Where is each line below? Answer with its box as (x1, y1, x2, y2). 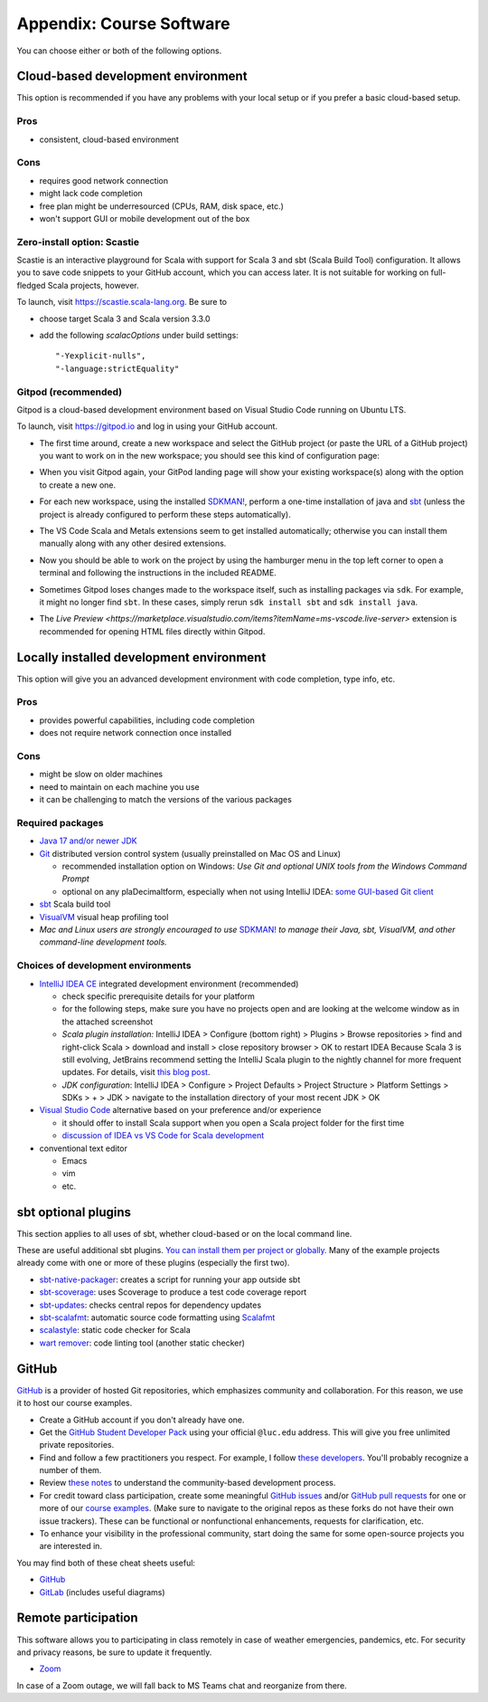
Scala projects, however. (47, 280, 139, 290)
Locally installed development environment (16, 650, 267, 665)
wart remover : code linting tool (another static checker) (39, 1337, 246, 1348)
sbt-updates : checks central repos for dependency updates (39, 1299, 262, 1310)
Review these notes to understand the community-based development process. (39, 1478, 336, 1488)
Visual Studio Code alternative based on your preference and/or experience (39, 1105, 322, 1116)
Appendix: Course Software (16, 14, 230, 33)
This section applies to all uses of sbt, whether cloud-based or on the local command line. (16, 1228, 352, 1239)
